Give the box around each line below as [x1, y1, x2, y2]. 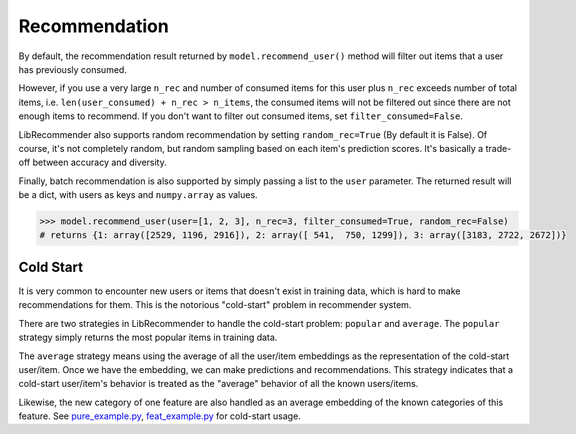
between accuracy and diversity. [32, 156, 167, 169]
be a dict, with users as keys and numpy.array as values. [18, 189, 259, 201]
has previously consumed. [18, 63, 127, 75]
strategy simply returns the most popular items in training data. [18, 331, 278, 344]
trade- [485, 142, 512, 154]
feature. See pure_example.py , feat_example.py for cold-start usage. [18, 410, 302, 422]
